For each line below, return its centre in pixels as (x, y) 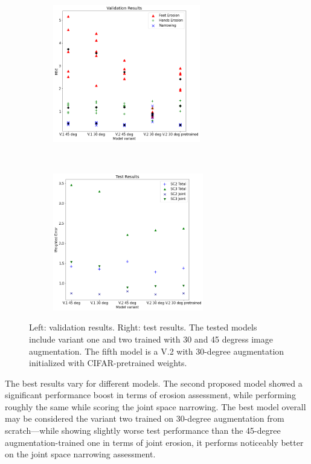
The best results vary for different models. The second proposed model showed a (154, 383)
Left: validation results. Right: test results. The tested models (143, 327)
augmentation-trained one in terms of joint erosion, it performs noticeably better (154, 442)
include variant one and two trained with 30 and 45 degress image (151, 339)
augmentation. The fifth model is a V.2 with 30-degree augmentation (157, 351)
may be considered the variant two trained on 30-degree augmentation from (145, 418)
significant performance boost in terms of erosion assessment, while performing (150, 395)
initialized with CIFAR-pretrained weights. (108, 363)
